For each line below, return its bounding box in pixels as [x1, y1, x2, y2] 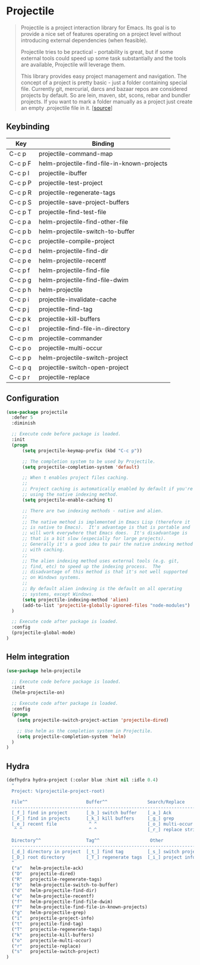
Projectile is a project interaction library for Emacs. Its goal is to [20, 24, 176, 31]
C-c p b [9, 227, 32, 236]
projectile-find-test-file [38, 207, 107, 216]
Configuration [6, 393, 60, 404]
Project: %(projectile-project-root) [11, 788, 105, 794]
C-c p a [9, 217, 32, 225]
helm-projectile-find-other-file [38, 217, 129, 225]
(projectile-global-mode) [11, 630, 76, 636]
